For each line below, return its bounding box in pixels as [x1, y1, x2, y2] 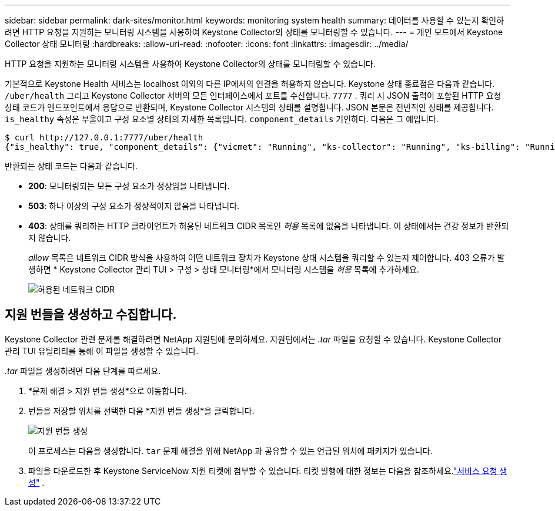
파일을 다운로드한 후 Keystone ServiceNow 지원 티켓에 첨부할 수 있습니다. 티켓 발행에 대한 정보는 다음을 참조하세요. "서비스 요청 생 [28, 465, 507, 476]
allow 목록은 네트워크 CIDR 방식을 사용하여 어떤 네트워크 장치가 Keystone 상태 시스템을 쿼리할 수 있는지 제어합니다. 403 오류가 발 [28, 253, 505, 263]
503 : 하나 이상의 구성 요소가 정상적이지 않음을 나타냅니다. [28, 201, 240, 211]
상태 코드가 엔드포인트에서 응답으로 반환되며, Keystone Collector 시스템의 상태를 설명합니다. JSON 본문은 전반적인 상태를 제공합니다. [5, 102, 494, 112]
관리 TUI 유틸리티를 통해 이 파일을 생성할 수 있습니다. [5, 345, 199, 356]
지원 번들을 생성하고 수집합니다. [5, 307, 177, 322]
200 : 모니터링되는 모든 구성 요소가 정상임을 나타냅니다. [28, 181, 230, 191]
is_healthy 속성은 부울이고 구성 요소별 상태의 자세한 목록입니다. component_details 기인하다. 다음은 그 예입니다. [5, 114, 439, 124]
